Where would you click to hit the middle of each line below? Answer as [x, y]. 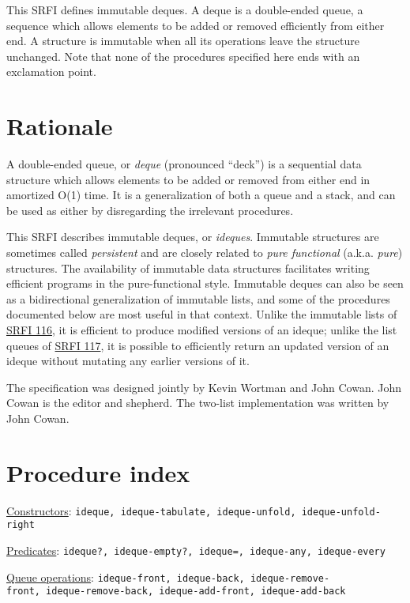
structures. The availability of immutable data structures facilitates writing [188, 268]
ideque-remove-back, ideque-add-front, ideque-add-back [196, 592]
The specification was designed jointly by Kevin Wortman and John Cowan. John [204, 387]
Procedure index [98, 472]
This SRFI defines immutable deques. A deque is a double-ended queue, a [185, 9]
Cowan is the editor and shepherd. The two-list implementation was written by [198, 403]
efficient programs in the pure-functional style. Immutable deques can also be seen [205, 283]
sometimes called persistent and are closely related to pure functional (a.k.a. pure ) [205, 253]
